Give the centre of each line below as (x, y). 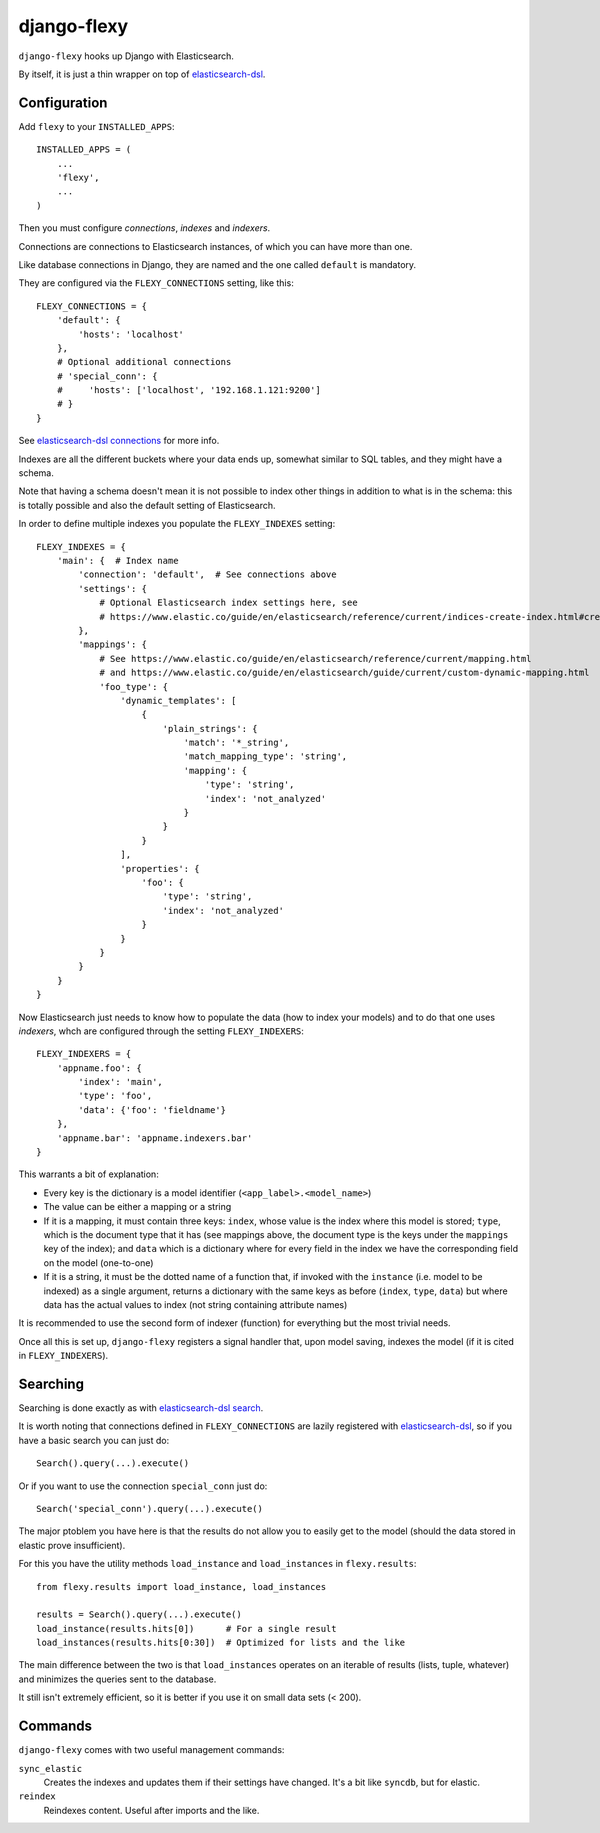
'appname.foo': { (99, 1068)
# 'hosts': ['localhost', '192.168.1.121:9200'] (189, 390)
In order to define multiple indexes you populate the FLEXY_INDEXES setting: (177, 524)
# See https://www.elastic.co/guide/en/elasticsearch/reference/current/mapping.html (315, 658)
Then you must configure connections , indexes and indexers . (144, 228)
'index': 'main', (121, 1082)
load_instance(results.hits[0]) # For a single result (186, 1628)
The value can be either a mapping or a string (137, 1207)
